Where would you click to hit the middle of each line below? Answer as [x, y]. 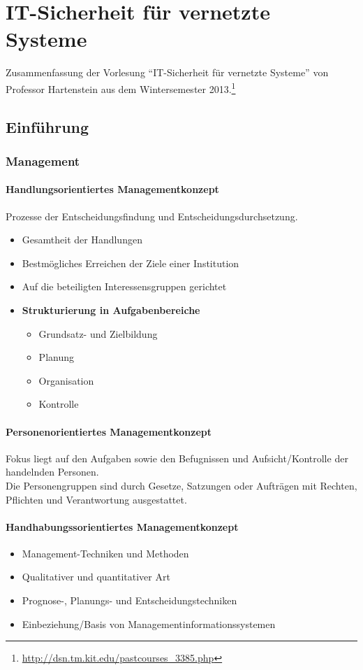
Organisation [66, 380]
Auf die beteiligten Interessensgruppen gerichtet [124, 286]
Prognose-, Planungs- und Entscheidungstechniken [129, 600]
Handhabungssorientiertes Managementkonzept [122, 526]
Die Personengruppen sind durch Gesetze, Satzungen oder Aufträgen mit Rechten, [181, 485]
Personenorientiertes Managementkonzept [109, 431]
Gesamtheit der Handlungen [82, 240]
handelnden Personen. [52, 472]
